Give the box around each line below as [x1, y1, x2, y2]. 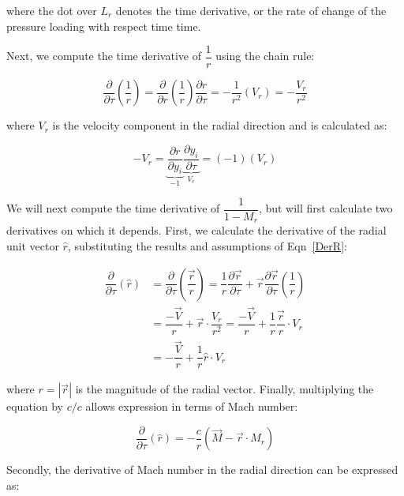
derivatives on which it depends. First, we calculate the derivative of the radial [6, 222, 387, 239]
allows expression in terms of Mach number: [85, 398, 298, 415]
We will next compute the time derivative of [6, 200, 220, 216]
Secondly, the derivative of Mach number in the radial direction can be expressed [6, 461, 398, 478]
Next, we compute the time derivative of [6, 47, 201, 64]
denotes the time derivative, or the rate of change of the [115, 2, 387, 18]
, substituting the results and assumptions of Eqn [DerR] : [67, 238, 347, 254]
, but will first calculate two [258, 200, 393, 216]
